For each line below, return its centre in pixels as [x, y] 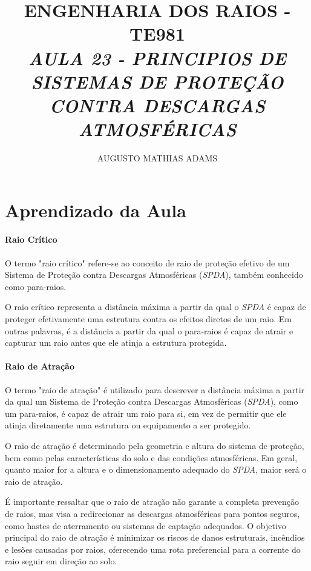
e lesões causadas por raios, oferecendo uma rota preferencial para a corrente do [153, 549]
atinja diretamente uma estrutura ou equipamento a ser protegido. [128, 425]
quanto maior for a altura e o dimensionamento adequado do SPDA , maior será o [156, 469]
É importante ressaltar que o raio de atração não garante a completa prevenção [152, 502]
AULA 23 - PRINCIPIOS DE [157, 58]
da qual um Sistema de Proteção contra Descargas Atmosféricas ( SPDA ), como [152, 401]
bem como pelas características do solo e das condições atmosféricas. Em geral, [151, 457]
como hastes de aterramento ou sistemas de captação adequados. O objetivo [146, 525]
